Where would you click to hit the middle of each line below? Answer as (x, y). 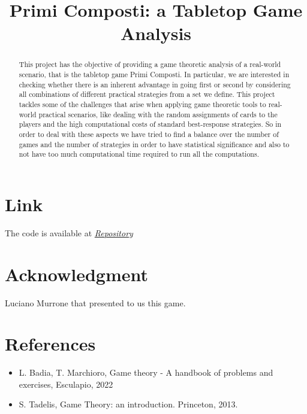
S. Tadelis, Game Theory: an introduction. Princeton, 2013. (128, 404)
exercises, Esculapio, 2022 (66, 384)
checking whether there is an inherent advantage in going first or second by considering (155, 84)
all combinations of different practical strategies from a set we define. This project (147, 94)
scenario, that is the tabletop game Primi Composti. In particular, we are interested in (154, 74)
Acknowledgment (76, 274)
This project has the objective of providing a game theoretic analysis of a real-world (150, 64)
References (50, 344)
